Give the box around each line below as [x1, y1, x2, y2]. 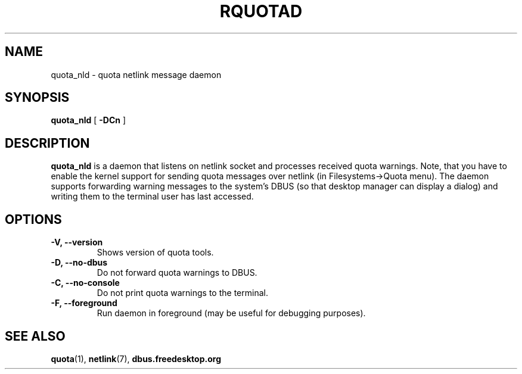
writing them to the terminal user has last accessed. [51, 191, 254, 202]
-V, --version [51, 237, 103, 248]
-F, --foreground [51, 298, 117, 308]
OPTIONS [5, 211, 62, 227]
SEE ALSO [5, 328, 66, 344]
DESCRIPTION [5, 135, 90, 151]
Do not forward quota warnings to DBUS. [97, 267, 257, 278]
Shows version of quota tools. [97, 247, 214, 258]
